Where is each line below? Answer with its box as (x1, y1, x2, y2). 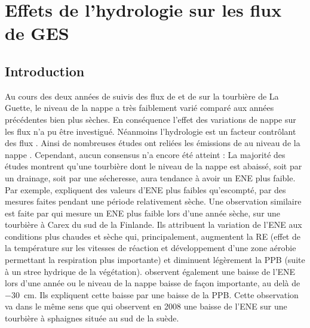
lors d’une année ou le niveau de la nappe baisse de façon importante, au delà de (5, 277, 300, 289)
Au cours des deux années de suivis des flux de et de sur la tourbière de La (5, 89, 279, 102)
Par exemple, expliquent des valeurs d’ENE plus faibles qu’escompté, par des (5, 183, 286, 196)
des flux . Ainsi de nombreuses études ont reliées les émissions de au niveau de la (5, 137, 300, 149)
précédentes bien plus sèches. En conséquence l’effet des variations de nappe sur (5, 113, 296, 125)
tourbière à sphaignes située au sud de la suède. (5, 312, 179, 324)
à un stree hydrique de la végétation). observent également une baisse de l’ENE (5, 265, 296, 277)
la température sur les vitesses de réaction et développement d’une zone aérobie (5, 242, 296, 254)
